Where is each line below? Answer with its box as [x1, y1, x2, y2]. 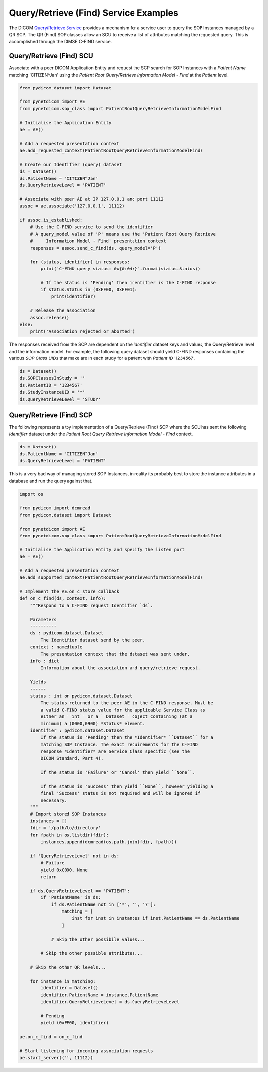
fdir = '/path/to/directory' [30, 825, 101, 831]
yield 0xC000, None [40, 867, 88, 873]
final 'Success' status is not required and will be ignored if [40, 791, 201, 796]
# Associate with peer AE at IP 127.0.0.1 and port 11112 [19, 196, 164, 202]
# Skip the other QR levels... [30, 965, 106, 970]
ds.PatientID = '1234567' [19, 382, 83, 388]
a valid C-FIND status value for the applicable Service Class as [40, 707, 206, 713]
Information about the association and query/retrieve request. [40, 665, 201, 671]
